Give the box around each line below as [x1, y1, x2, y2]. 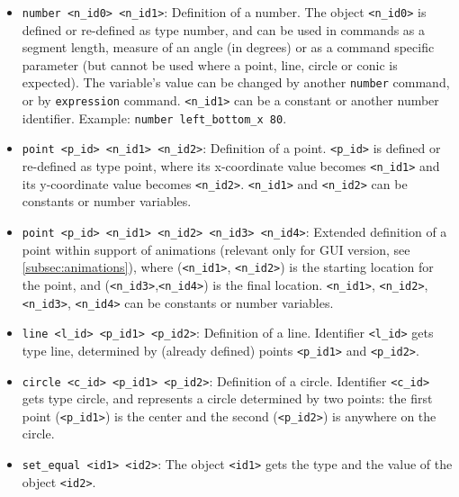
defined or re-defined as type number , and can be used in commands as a [22, 20, 426, 39]
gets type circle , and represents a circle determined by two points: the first [22, 389, 433, 408]
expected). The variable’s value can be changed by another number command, [22, 73, 450, 92]
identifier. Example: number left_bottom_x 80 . [22, 108, 287, 127]
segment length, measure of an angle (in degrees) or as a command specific [22, 38, 435, 57]
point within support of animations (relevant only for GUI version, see [22, 239, 410, 258]
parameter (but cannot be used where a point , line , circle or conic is [22, 55, 398, 74]
